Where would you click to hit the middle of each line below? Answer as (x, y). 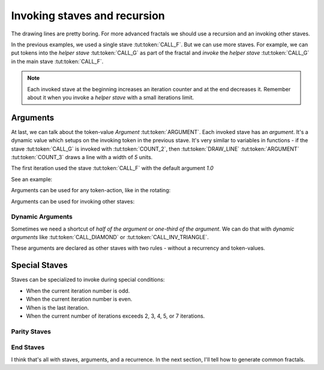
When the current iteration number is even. (79, 299)
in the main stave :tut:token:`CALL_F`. (57, 61)
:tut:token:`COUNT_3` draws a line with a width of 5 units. (82, 157)
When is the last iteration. (58, 308)
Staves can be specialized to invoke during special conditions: (88, 280)
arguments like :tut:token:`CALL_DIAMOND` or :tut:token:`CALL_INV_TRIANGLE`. (110, 237)
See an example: (32, 179)
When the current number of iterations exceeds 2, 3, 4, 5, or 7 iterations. (115, 316)
